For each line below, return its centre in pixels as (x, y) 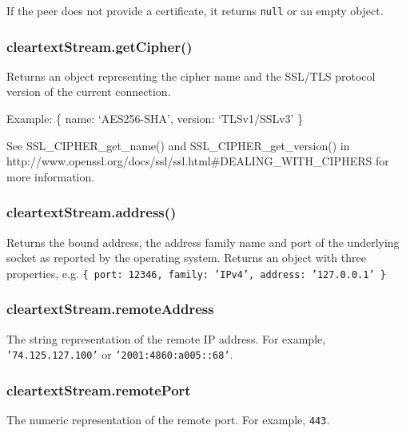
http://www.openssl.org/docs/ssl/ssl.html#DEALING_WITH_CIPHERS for (198, 161)
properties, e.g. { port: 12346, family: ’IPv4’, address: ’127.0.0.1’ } (196, 273)
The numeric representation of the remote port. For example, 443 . (168, 420)
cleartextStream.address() (92, 212)
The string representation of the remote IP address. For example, (166, 338)
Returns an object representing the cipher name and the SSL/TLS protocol (191, 75)
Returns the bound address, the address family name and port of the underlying (203, 242)
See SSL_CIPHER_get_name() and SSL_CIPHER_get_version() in (178, 145)
